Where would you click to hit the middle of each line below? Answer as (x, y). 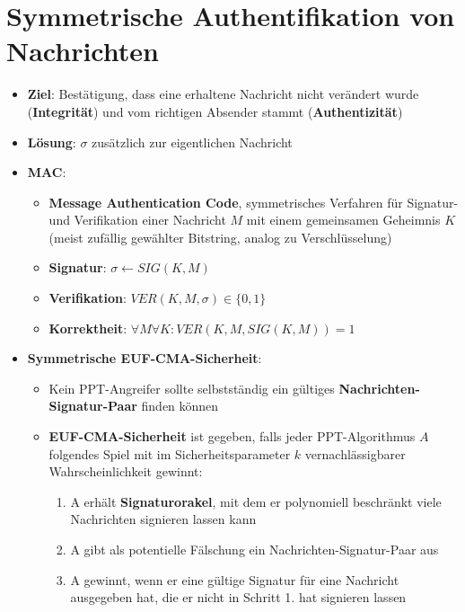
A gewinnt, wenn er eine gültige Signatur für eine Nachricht (235, 579)
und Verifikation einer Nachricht (137, 220)
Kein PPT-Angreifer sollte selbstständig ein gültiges (192, 388)
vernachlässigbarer (355, 453)
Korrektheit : (88, 328)
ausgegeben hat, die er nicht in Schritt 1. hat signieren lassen (238, 597)
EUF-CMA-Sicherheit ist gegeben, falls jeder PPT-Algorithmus (232, 436)
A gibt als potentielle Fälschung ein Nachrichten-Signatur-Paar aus (254, 549)
